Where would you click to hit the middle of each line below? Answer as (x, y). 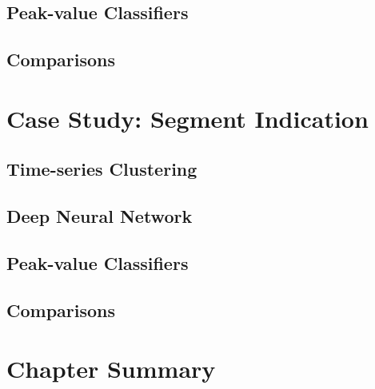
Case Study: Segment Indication (187, 118)
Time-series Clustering (102, 169)
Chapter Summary (111, 369)
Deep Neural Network (100, 216)
